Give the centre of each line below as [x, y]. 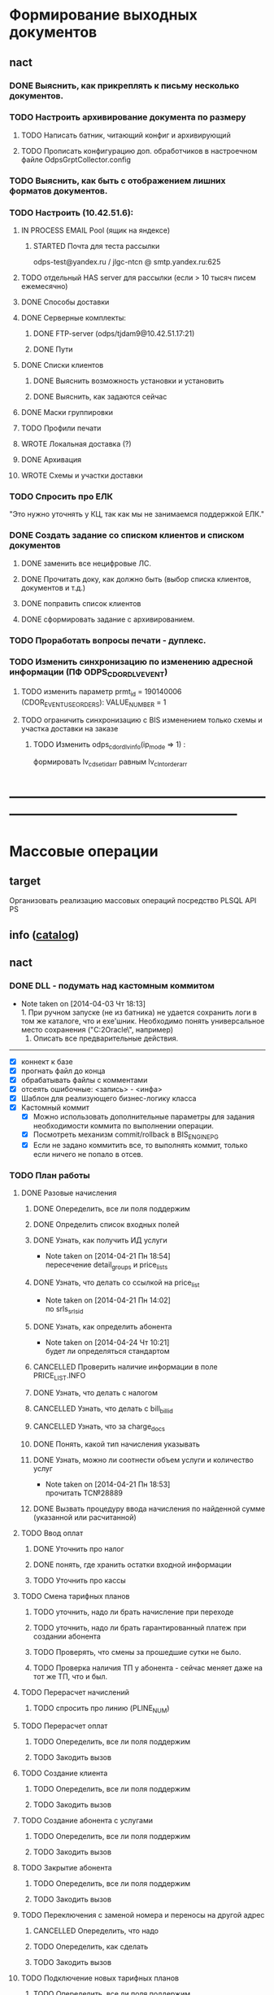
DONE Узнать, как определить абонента [102, 1326]
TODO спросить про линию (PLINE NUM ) [101, 1709]
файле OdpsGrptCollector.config [76, 159]
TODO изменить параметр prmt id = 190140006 [101, 692]
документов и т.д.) [53, 587]
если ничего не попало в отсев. [88, 1154]
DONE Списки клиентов [62, 365]
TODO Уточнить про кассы [80, 1580]
